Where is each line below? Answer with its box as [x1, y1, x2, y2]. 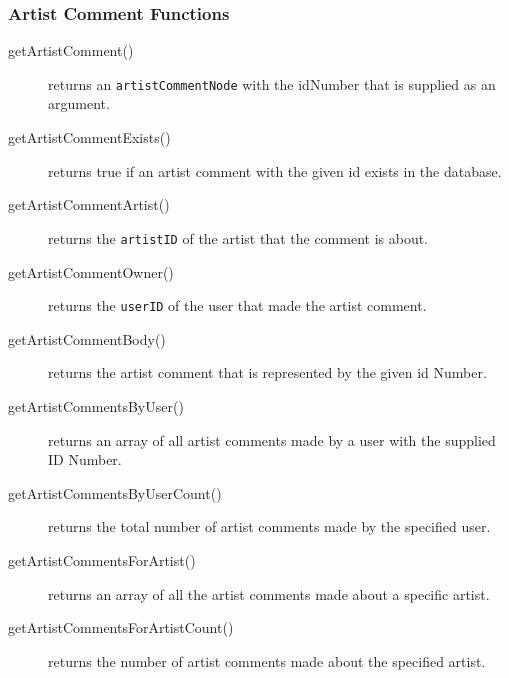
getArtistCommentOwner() [8, 261, 174, 282]
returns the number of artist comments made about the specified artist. [48, 650, 486, 671]
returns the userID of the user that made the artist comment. [48, 295, 427, 316]
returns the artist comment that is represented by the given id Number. [48, 362, 487, 383]
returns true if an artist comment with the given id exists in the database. [48, 160, 502, 181]
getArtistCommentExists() [8, 127, 171, 148]
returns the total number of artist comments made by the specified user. [48, 516, 491, 537]
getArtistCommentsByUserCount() [8, 482, 222, 503]
